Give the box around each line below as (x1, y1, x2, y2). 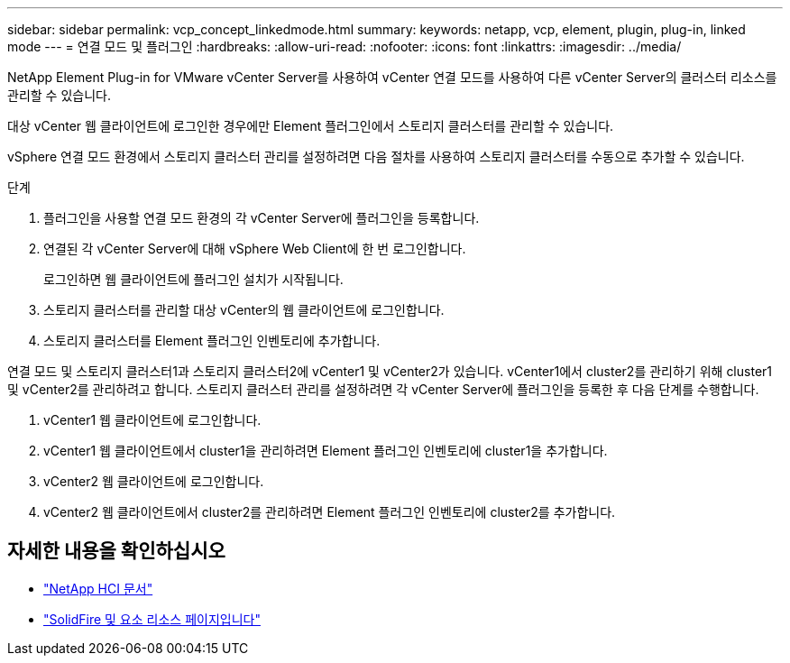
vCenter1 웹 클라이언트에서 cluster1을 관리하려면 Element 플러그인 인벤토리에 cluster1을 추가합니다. (43, 443, 608, 458)
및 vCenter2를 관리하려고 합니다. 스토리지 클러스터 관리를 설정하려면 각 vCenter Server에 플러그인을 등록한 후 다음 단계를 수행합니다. (7, 382, 759, 397)
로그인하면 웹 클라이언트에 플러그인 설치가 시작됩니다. (43, 272, 344, 287)
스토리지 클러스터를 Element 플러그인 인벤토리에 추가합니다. (43, 333, 381, 348)
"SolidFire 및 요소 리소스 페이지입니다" (43, 611, 261, 627)
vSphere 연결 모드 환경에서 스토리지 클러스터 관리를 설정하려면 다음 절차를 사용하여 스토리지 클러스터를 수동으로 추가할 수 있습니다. (7, 149, 745, 164)
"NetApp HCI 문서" (43, 580, 153, 596)
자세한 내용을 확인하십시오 (7, 539, 225, 563)
